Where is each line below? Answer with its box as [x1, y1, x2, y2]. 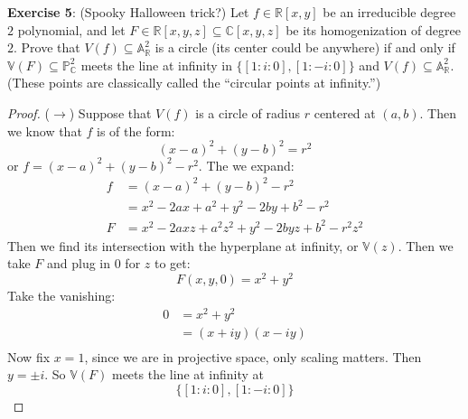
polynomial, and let [17, 20, 126, 39]
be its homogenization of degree [285, 20, 461, 39]
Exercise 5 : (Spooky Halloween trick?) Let [7, 3, 249, 21]
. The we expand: [198, 155, 295, 174]
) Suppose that [69, 103, 152, 122]
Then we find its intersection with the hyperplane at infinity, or [7, 236, 359, 255]
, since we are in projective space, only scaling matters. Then [84, 347, 422, 366]
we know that [7, 121, 82, 140]
